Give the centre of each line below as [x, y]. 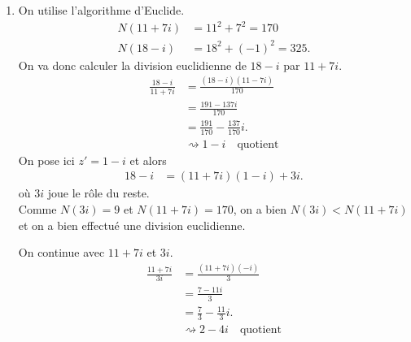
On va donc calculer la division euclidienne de [132, 65]
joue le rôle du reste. [98, 193]
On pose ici [46, 160]
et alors [148, 160]
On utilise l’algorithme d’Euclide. [101, 10]
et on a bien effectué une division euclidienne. [132, 225]
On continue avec [61, 252]
